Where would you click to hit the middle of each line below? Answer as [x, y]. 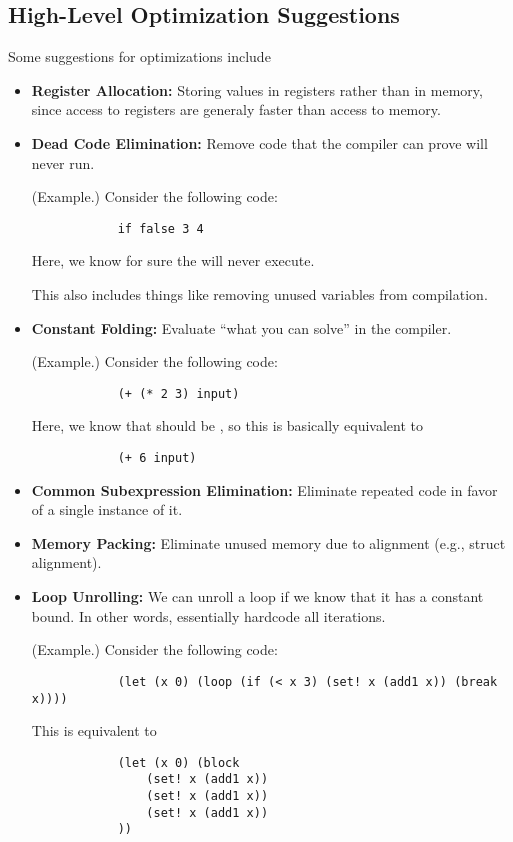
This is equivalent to [94, 730]
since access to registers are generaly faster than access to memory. [236, 109]
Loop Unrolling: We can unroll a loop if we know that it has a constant [257, 596]
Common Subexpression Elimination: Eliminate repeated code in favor [264, 489]
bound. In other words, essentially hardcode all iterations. [208, 615]
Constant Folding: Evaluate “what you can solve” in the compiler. [241, 327]
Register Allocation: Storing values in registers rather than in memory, [257, 89]
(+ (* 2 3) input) [178, 393]
